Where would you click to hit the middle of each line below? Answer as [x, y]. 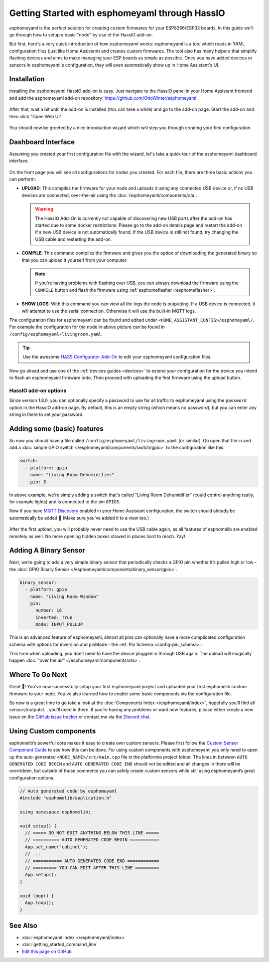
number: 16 [49, 610]
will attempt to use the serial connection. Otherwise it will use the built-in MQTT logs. [109, 311]
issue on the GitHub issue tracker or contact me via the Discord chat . [80, 717]
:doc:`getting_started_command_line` [60, 945]
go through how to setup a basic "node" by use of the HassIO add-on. [81, 34]
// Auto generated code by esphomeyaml [68, 791]
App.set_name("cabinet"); [57, 847]
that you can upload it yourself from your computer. [75, 260]
